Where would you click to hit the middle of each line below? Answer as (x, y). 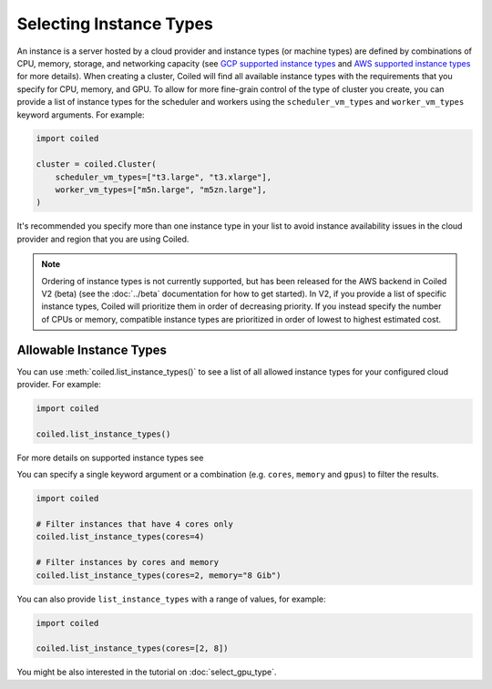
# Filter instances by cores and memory (127, 562)
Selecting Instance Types (115, 24)
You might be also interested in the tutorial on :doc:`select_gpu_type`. (147, 672)
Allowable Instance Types (92, 350)
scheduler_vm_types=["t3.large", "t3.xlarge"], (164, 177)
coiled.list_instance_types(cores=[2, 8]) (132, 648)
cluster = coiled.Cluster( (96, 165)
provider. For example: (59, 385)
